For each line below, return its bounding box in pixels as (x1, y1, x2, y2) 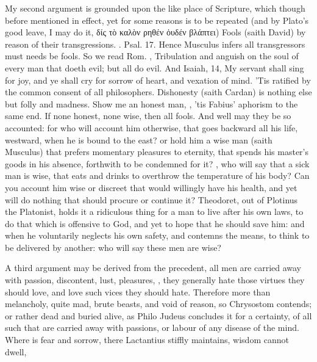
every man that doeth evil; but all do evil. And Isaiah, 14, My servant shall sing (5, 61, 304, 74)
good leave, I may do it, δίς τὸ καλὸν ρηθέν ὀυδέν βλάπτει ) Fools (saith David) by (5, 26, 306, 38)
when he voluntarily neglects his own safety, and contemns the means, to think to (5, 229, 310, 242)
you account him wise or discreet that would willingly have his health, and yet (5, 181, 297, 194)
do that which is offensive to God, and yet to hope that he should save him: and (5, 217, 305, 230)
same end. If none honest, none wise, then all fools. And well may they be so (5, 109, 291, 122)
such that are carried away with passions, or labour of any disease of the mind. (5, 321, 299, 334)
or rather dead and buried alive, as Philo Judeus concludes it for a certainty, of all (5, 309, 312, 322)
